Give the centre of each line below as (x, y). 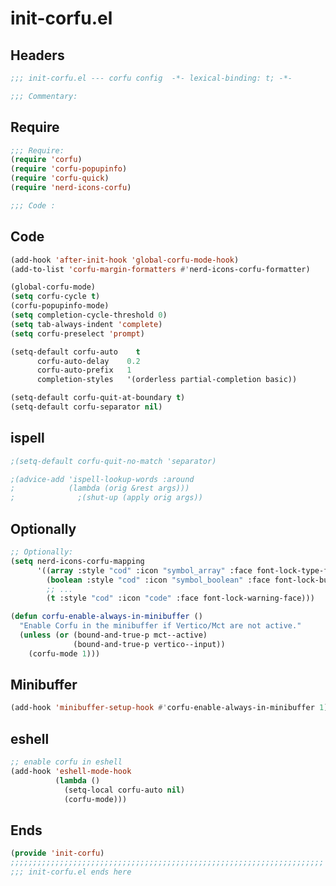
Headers (37, 55)
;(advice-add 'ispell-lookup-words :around (102, 479)
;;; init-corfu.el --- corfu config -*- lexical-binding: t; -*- (151, 78)
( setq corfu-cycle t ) (55, 297)
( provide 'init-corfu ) (57, 853)
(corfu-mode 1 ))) (64, 653)
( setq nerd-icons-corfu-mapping (77, 561)
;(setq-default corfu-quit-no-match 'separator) (113, 461)
